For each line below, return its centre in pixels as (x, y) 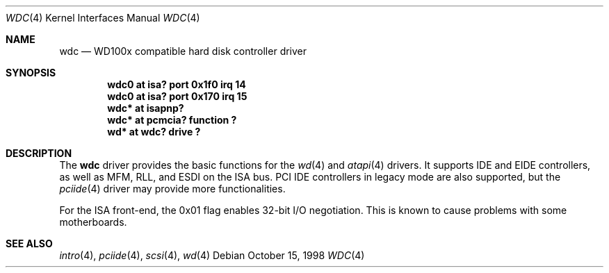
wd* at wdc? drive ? (154, 132)
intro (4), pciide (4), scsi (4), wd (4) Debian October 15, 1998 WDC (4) (212, 255)
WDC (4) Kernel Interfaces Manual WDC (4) (103, 18)
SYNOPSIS (31, 73)
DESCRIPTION (39, 153)
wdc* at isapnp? (146, 108)
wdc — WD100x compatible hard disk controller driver (183, 51)
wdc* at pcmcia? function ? (172, 120)
